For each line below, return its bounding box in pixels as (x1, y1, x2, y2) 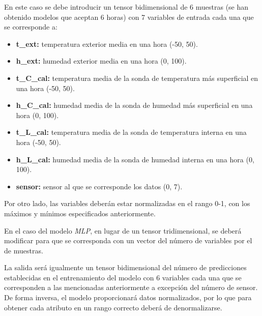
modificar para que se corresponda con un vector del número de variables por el (4, 235, 252, 246)
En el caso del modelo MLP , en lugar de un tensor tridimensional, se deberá (4, 225, 242, 236)
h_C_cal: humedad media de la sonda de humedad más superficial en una (16, 100, 253, 110)
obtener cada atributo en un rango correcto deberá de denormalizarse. (4, 302, 222, 312)
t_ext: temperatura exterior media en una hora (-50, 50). (16, 38, 198, 49)
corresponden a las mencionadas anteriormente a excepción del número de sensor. (4, 282, 258, 293)
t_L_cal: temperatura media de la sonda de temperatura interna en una (16, 127, 247, 137)
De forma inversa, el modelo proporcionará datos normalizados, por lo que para (4, 292, 252, 303)
